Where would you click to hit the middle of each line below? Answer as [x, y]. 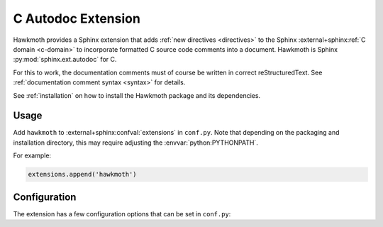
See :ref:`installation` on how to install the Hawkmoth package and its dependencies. [137, 95]
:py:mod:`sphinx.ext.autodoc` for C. [65, 60]
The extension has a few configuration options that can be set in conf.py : [122, 214]
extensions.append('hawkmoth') [83, 175]
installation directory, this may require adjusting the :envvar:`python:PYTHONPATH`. [135, 143]
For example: [32, 155]
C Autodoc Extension [77, 18]
